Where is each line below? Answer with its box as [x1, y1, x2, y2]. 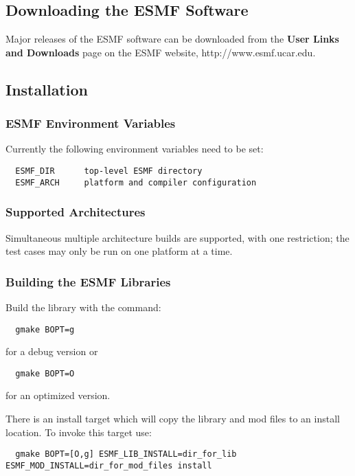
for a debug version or [5, 344, 98, 359]
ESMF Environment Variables [5, 115, 176, 132]
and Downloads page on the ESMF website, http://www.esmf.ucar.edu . [5, 45, 316, 59]
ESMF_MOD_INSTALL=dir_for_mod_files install [5, 460, 212, 471]
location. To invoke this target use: [5, 424, 152, 439]
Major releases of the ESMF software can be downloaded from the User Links [5, 32, 339, 46]
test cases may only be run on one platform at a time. [5, 244, 233, 258]
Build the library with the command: [5, 299, 161, 314]
